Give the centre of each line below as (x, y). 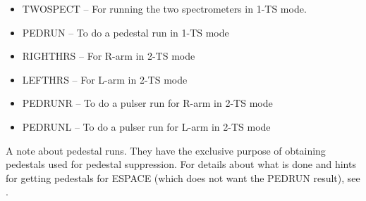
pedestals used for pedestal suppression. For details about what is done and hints (181, 164)
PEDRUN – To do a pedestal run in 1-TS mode (126, 32)
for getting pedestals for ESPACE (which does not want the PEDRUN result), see (183, 177)
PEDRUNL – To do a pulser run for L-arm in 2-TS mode (146, 126)
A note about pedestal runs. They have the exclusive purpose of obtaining (166, 150)
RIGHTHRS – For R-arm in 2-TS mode (109, 56)
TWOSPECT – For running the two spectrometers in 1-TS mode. (164, 8)
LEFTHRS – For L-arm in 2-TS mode (105, 79)
